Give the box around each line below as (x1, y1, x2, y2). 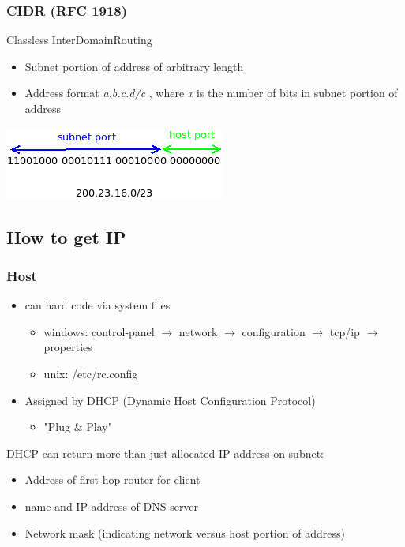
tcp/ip (329, 323, 360, 339)
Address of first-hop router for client (24, 471, 201, 488)
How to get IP (6, 224, 126, 249)
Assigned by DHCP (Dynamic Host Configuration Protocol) (24, 392, 316, 408)
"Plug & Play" (43, 418, 112, 435)
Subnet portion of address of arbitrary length (24, 58, 244, 74)
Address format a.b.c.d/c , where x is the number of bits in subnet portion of (24, 84, 398, 101)
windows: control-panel (43, 323, 155, 339)
